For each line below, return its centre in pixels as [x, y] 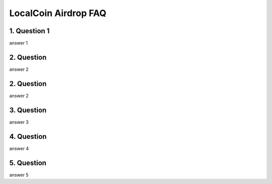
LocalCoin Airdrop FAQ [58, 13]
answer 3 [19, 122]
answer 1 [18, 43]
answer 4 [19, 148]
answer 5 [19, 175]
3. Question [28, 110]
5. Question [28, 163]
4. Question [28, 136]
